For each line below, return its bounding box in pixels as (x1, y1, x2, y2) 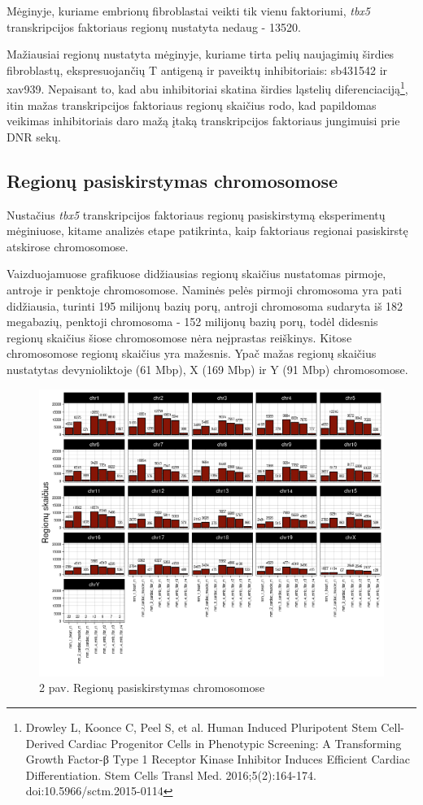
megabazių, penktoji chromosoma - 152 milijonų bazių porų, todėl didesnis (7, 313, 378, 330)
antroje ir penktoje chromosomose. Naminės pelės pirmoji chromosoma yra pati (7, 281, 402, 298)
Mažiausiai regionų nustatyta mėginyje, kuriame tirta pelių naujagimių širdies (7, 46, 395, 63)
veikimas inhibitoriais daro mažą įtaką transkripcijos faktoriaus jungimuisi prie (7, 112, 400, 129)
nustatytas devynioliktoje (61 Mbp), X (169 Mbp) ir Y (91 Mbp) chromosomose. (7, 360, 408, 377)
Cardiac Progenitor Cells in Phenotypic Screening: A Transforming (68, 734, 402, 751)
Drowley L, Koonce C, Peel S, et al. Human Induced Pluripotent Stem (25, 719, 377, 736)
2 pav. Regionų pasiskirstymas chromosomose (39, 679, 265, 696)
